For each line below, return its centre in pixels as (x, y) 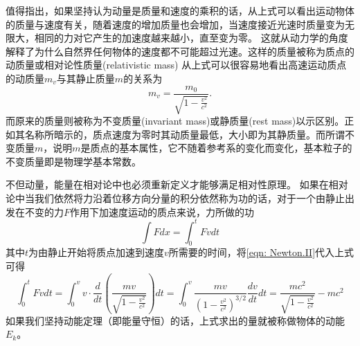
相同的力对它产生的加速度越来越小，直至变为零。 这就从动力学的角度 (191, 38)
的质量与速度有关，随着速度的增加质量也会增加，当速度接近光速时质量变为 (175, 24)
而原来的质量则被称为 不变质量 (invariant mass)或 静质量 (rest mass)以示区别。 (175, 121)
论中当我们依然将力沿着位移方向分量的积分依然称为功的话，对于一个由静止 (175, 198)
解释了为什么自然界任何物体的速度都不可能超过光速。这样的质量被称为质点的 (180, 51)
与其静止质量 (85, 78)
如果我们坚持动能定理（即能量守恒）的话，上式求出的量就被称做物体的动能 (175, 320)
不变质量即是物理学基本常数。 (73, 161)
